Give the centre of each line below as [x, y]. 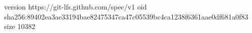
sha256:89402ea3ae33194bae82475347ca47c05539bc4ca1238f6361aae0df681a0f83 [126, 16]
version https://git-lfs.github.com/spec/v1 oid [76, 6]
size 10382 [20, 26]
